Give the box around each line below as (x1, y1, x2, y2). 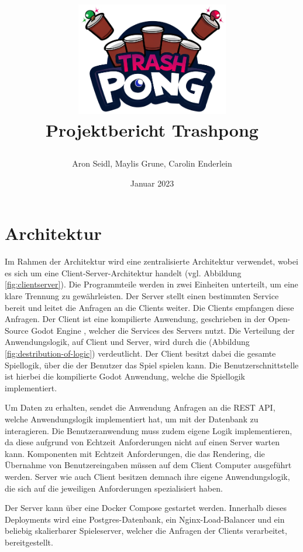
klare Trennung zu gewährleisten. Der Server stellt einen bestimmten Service (5, 290, 279, 302)
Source (5, 324, 29, 336)
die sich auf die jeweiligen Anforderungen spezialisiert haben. (5, 482, 223, 494)
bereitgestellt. (5, 536, 53, 548)
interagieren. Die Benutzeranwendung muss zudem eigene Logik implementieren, (5, 424, 292, 436)
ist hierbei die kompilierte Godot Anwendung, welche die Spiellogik (5, 370, 245, 382)
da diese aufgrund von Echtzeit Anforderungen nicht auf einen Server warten (5, 436, 280, 448)
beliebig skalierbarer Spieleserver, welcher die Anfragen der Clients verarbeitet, (5, 524, 287, 537)
